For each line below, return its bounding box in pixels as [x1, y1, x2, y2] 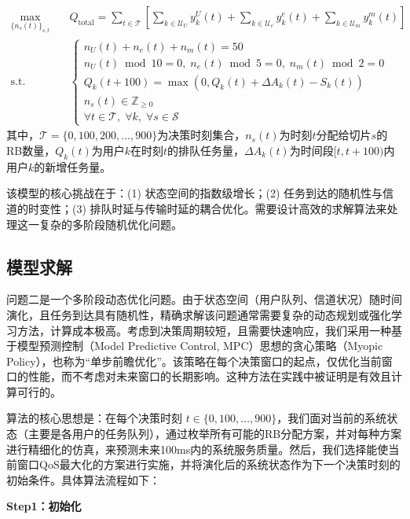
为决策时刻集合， [157, 127, 246, 143]
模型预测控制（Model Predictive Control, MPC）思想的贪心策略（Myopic [16, 337, 383, 354]
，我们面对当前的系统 [276, 410, 387, 426]
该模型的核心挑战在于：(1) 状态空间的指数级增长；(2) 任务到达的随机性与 [6, 185, 383, 201]
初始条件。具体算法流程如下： [6, 471, 160, 488]
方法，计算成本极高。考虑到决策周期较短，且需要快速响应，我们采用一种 [16, 322, 391, 338]
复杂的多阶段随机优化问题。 [38, 215, 182, 232]
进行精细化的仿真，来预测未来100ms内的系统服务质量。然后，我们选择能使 [6, 440, 389, 457]
